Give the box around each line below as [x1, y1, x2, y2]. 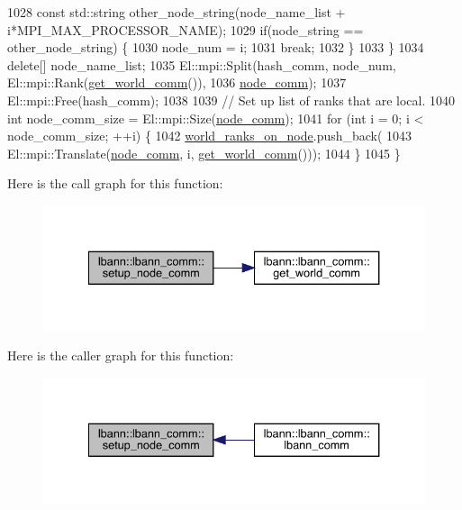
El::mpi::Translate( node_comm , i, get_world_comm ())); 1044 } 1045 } [7, 143, 401, 162]
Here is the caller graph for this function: [7, 346, 234, 365]
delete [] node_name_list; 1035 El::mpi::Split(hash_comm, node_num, [7, 55, 396, 74]
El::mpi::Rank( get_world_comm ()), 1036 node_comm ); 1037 [7, 73, 347, 92]
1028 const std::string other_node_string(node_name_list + [7, 3, 346, 21]
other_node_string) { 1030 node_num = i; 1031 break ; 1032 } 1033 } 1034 [7, 38, 424, 57]
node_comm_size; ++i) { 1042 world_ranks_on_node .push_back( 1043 [7, 126, 412, 145]
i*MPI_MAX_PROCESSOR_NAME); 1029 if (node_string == [7, 20, 364, 39]
